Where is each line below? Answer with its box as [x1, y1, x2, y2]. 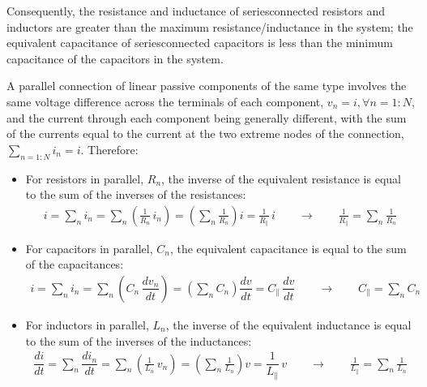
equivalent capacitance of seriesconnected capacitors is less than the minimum [6, 34, 393, 51]
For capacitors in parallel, [25, 239, 153, 256]
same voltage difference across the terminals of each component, [6, 92, 324, 110]
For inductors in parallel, [25, 316, 149, 333]
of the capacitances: [25, 256, 124, 273]
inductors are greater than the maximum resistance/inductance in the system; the [6, 18, 413, 35]
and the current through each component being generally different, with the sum [6, 109, 407, 126]
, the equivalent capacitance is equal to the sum [169, 239, 407, 256]
